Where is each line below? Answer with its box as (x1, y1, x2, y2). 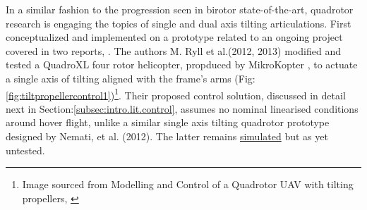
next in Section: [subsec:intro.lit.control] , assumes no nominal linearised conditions (6, 101, 359, 116)
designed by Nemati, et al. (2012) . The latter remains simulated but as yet (6, 129, 328, 143)
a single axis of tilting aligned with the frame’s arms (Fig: (6, 70, 255, 85)
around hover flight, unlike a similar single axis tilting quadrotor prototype (6, 115, 330, 130)
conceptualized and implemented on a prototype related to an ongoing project (6, 30, 343, 44)
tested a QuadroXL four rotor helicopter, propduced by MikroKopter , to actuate (6, 57, 358, 72)
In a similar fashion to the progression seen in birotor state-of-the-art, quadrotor (6, 2, 354, 16)
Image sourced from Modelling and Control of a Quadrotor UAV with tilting (22, 177, 354, 192)
